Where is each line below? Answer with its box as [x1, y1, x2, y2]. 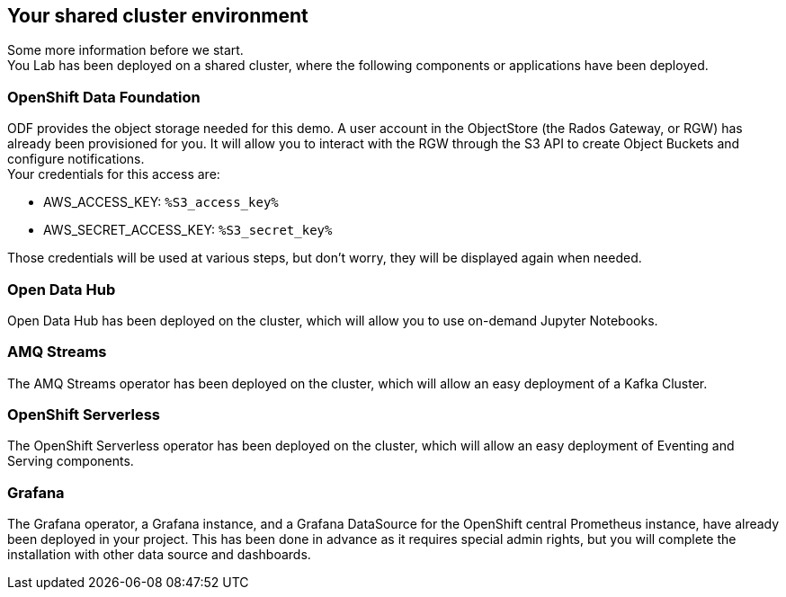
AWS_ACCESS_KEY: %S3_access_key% [43, 194, 279, 210]
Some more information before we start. [7, 42, 244, 58]
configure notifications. [7, 151, 145, 167]
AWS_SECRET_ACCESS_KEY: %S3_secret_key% [43, 222, 333, 238]
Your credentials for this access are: [7, 166, 220, 183]
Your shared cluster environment [7, 4, 308, 27]
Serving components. [7, 453, 134, 469]
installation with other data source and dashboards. [7, 547, 311, 563]
